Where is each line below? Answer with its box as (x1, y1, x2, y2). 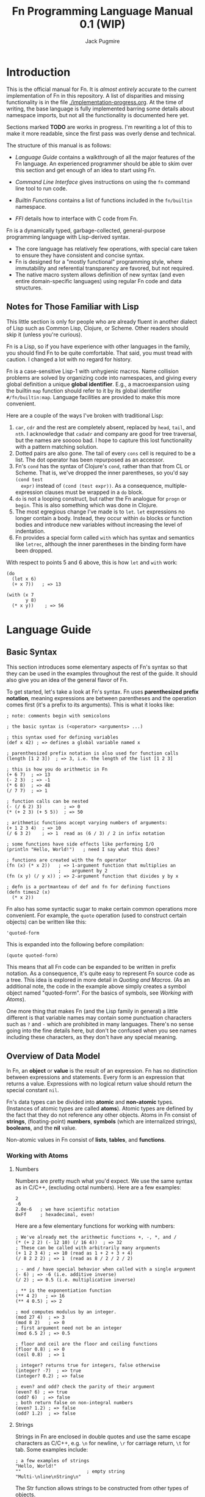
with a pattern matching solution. (15, 443, 98, 450)
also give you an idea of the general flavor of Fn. (6, 676, 128, 683)
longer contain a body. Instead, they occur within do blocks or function (15, 514, 193, 521)
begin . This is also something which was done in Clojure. (15, 501, 158, 509)
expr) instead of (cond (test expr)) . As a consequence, (21, 482, 164, 489)
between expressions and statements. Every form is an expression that (6, 1073, 185, 1081)
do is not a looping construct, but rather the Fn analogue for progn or (15, 495, 187, 502)
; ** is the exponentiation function (15, 1287, 112, 1294)
